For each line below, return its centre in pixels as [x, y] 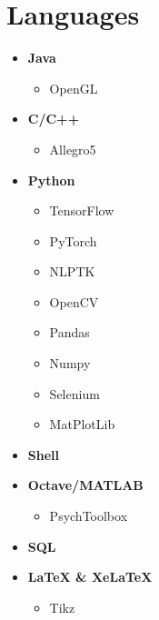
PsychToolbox [89, 516]
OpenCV [74, 301]
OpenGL [74, 88]
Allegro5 [73, 149]
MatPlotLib [82, 424]
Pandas [70, 332]
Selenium [75, 393]
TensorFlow [82, 210]
